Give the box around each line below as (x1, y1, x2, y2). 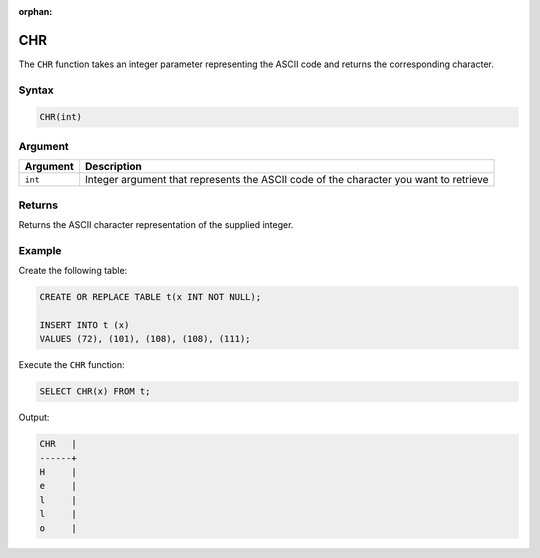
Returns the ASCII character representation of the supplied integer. (18, 218, 294, 230)
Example (18, 243, 62, 257)
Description (85, 160, 142, 174)
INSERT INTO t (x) (39, 319, 130, 330)
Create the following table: (18, 265, 128, 277)
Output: (18, 411, 50, 424)
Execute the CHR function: (18, 359, 125, 371)
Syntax (18, 83, 54, 97)
